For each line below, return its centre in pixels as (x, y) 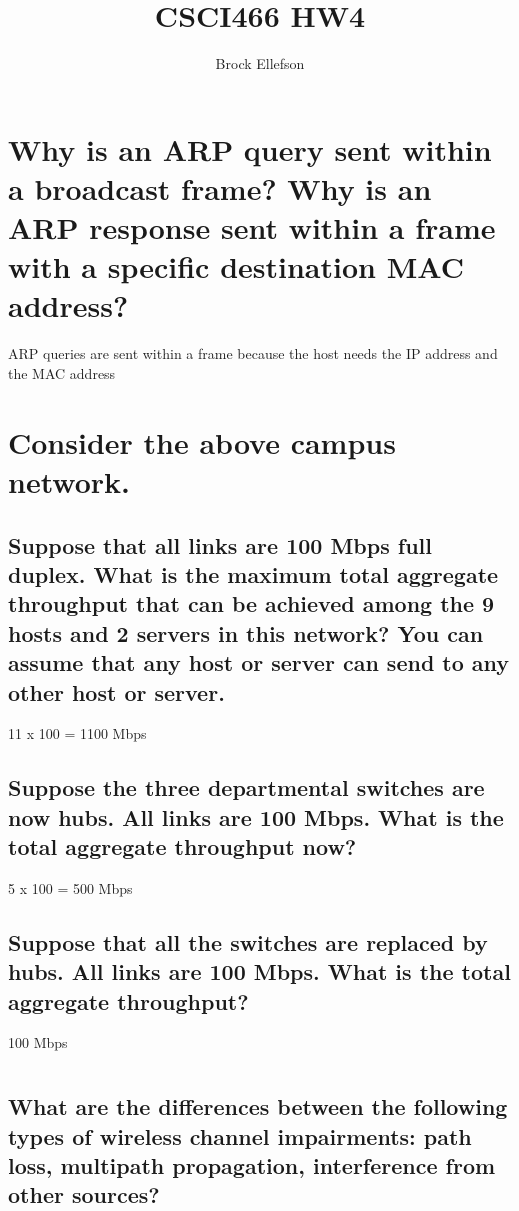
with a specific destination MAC (236, 266)
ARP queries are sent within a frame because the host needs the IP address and (253, 353)
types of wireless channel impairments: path (240, 1135)
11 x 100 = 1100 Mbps (77, 733)
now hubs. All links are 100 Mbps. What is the (256, 816)
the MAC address (62, 373)
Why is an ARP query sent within (250, 148)
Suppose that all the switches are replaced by (248, 941)
